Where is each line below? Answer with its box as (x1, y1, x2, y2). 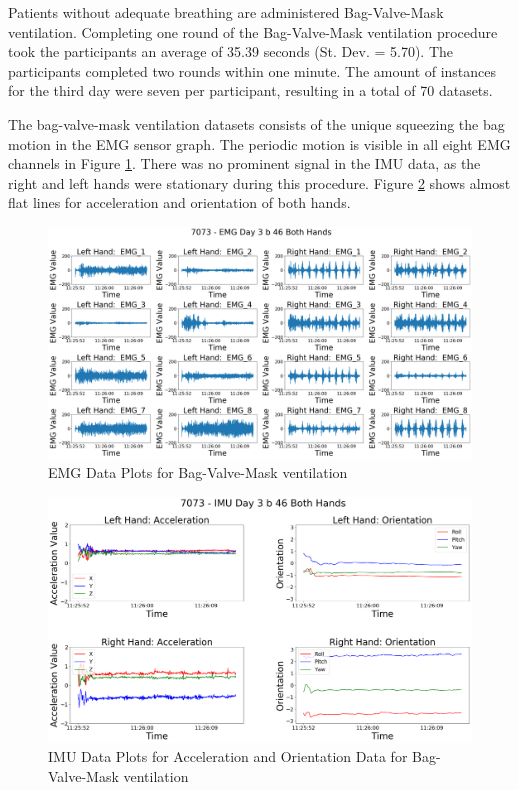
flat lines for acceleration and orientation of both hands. (8, 192, 351, 213)
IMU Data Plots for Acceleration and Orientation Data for (48, 746, 408, 767)
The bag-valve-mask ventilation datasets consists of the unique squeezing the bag (8, 113, 505, 134)
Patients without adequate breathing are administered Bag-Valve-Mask (8, 2, 444, 22)
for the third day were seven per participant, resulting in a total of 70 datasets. (8, 80, 493, 101)
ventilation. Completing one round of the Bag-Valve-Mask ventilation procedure (8, 21, 498, 42)
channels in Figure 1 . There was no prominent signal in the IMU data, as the (8, 153, 481, 174)
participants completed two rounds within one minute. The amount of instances (8, 60, 497, 81)
